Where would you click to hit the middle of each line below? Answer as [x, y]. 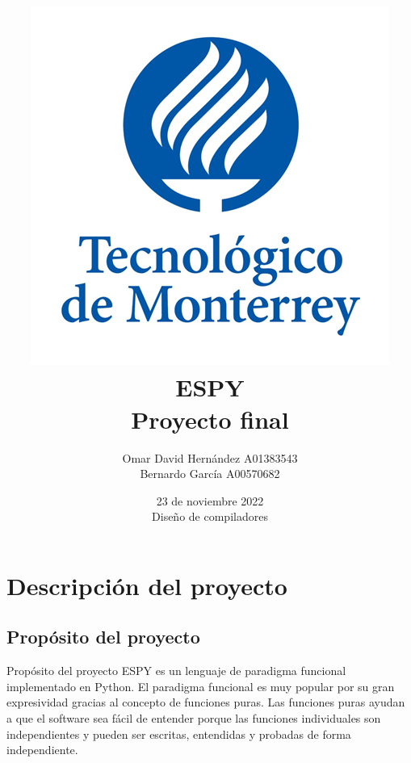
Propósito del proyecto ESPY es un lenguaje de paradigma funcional [176, 671]
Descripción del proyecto [147, 585]
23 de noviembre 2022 [210, 500]
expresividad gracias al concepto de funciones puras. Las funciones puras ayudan [206, 702]
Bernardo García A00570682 [210, 474]
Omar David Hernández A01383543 [210, 457]
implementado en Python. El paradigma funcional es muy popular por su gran [201, 686]
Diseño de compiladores [210, 516]
